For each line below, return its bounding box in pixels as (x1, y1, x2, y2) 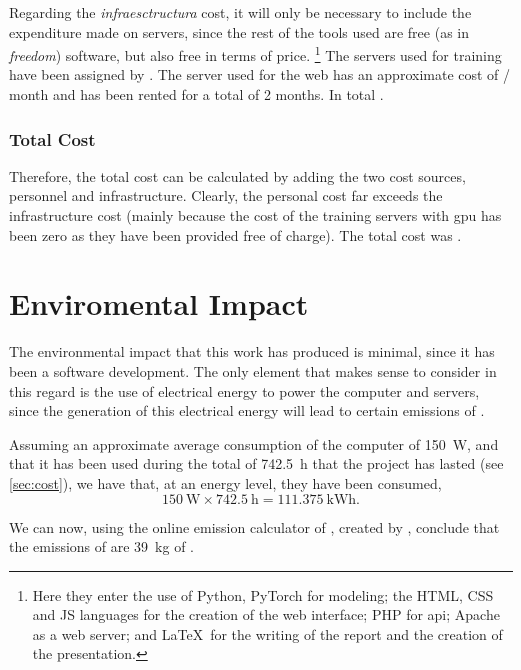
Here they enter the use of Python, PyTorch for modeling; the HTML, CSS (32, 584, 494, 605)
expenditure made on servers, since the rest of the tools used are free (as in (9, 21, 469, 42)
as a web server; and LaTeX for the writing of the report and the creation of (32, 623, 503, 644)
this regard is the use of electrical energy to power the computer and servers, (9, 380, 480, 401)
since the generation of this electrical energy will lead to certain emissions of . (9, 400, 485, 421)
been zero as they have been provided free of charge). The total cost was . (9, 224, 462, 245)
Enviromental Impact (9, 283, 309, 324)
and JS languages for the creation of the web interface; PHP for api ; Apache (32, 604, 500, 625)
